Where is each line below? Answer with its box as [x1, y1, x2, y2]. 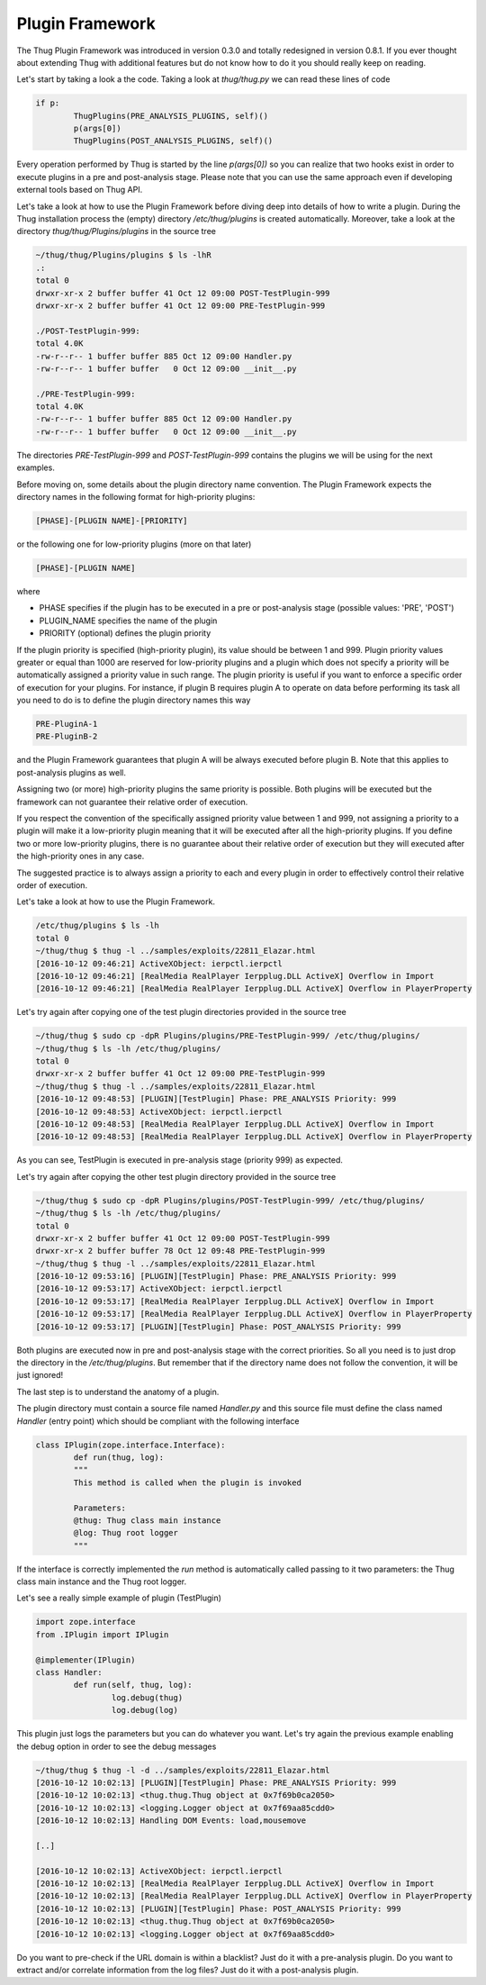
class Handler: [35, 1667, 103, 1678]
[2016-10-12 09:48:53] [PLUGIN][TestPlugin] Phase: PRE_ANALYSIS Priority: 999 [35, 1094, 397, 1104]
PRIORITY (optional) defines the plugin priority [39, 628, 211, 639]
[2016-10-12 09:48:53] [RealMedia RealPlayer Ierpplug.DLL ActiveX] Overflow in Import [35, 1119, 435, 1129]
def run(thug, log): [73, 1452, 165, 1463]
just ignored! [16, 1370, 64, 1381]
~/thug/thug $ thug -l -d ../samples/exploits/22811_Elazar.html [35, 1765, 330, 1775]
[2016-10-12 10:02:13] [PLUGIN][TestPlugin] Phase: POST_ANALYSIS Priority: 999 [35, 1903, 401, 1914]
